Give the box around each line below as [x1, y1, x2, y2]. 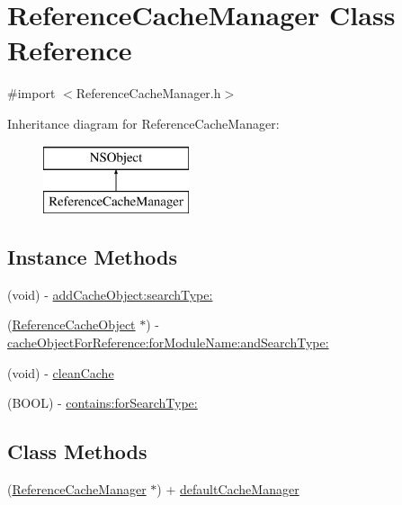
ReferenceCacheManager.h [76, 84, 221, 103]
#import [7, 84, 56, 103]
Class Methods [7, 437, 147, 465]
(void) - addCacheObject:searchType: [7, 284, 213, 303]
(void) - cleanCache [7, 363, 114, 382]
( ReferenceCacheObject [7, 315, 136, 334]
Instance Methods [7, 243, 177, 271]
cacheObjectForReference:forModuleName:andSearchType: [7, 333, 329, 352]
